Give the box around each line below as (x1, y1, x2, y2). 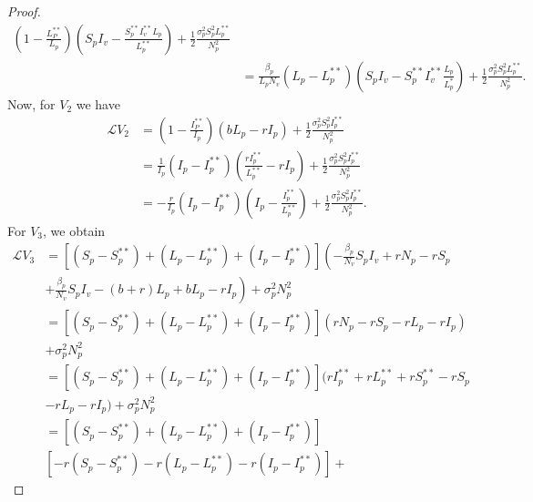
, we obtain (43, 220, 106, 240)
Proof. (7, 2, 41, 20)
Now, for (7, 94, 56, 113)
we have (76, 94, 120, 113)
